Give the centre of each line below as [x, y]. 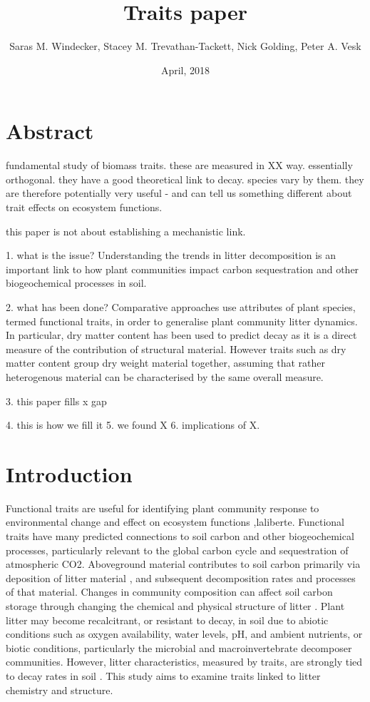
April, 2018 [185, 70]
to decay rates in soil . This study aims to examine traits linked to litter [163, 676]
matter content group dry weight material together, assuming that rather [166, 363]
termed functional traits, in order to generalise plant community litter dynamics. [182, 321]
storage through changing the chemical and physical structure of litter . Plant [175, 606]
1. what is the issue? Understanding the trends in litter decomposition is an [171, 255]
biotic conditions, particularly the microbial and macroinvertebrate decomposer [179, 647]
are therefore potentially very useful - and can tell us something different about [179, 193]
